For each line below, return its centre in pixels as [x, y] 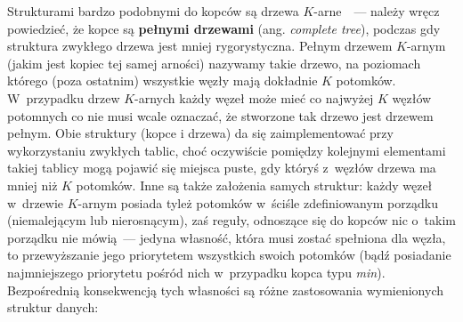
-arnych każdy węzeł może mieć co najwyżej [254, 97]
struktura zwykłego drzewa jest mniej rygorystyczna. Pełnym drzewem [200, 46]
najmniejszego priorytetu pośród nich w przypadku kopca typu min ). [196, 272]
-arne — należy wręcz [377, 11]
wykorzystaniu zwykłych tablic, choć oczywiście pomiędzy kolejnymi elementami [227, 150]
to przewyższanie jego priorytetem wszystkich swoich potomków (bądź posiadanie [229, 255]
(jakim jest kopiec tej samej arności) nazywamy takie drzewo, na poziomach [214, 63]
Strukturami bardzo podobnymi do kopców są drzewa [153, 11]
